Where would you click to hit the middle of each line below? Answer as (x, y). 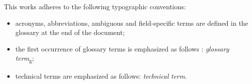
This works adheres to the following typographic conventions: (95, 6)
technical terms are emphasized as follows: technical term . (101, 76)
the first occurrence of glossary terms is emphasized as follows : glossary (122, 48)
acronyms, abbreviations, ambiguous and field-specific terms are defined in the (132, 23)
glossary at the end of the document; (70, 32)
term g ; (25, 59)
